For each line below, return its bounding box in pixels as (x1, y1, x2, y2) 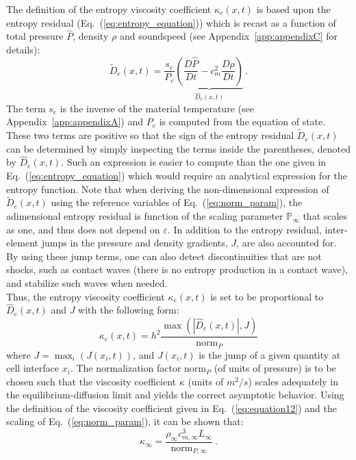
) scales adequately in (248, 374, 339, 388)
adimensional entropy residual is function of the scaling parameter (6, 209, 283, 223)
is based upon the (256, 2, 331, 16)
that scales (303, 209, 348, 223)
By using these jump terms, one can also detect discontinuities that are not (6, 248, 322, 263)
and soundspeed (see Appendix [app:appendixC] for (119, 29, 338, 43)
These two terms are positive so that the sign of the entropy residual (6, 128, 294, 142)
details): (6, 42, 40, 56)
